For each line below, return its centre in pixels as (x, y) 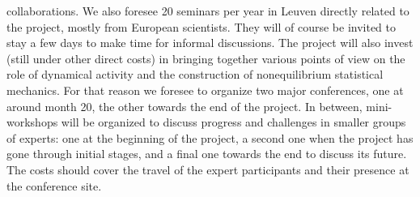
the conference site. (54, 185)
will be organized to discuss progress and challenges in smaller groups (233, 122)
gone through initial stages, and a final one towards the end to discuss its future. (207, 154)
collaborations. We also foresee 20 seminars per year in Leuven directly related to (208, 11)
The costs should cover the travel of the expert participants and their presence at (208, 169)
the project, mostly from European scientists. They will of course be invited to (202, 26)
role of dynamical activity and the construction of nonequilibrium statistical (195, 74)
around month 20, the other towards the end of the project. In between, (185, 106)
